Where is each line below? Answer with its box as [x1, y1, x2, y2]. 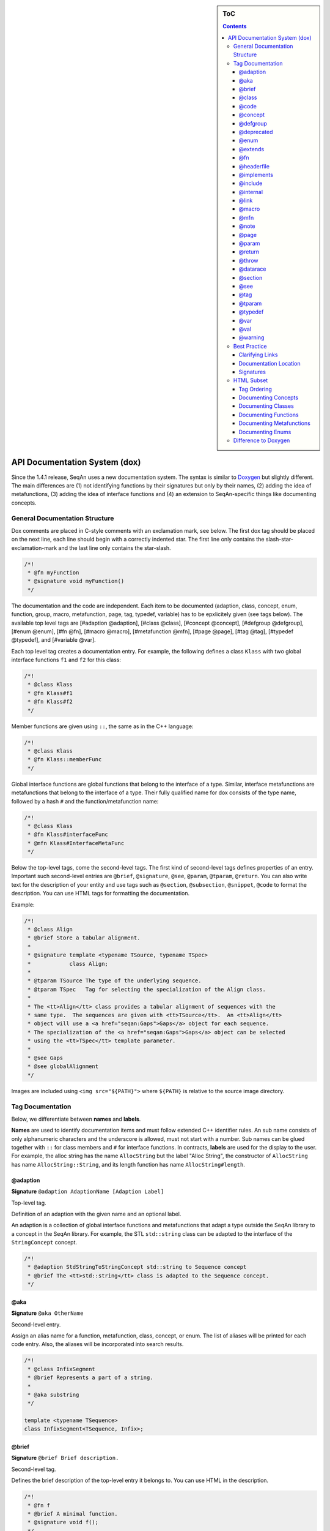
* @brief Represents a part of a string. [28, 1374, 153, 1381]
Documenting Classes [238, 402, 295, 410]
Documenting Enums [238, 428, 291, 435]
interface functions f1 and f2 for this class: [11, 656, 122, 664]
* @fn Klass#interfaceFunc [28, 831, 108, 838]
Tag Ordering [238, 385, 272, 393]
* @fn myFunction [28, 569, 79, 576]
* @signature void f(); [28, 1519, 99, 1526]
